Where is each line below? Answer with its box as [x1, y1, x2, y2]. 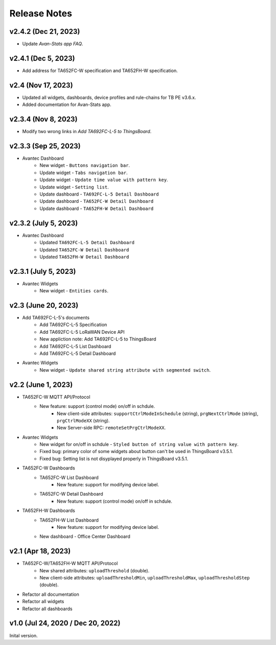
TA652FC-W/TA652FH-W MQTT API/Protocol [22, 561, 118, 567]
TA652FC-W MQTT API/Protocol [22, 394, 90, 400]
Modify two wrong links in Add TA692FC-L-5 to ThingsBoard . [22, 128, 152, 135]
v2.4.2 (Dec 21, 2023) [9, 27, 80, 36]
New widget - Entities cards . [39, 288, 108, 294]
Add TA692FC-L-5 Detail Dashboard [39, 351, 116, 357]
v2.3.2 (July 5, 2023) [9, 219, 78, 227]
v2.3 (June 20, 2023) [9, 301, 79, 310]
